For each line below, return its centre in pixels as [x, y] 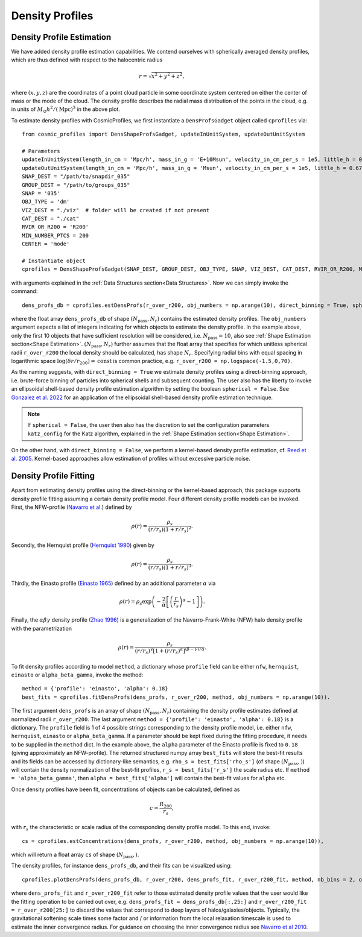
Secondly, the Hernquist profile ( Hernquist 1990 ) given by [83, 545]
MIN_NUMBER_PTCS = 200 [56, 235]
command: [24, 291]
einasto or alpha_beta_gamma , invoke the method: [77, 675]
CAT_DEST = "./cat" [51, 219]
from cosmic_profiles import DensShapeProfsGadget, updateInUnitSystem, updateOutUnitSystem [164, 134]
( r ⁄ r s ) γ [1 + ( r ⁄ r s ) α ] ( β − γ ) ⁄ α [170, 651]
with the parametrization [42, 628]
